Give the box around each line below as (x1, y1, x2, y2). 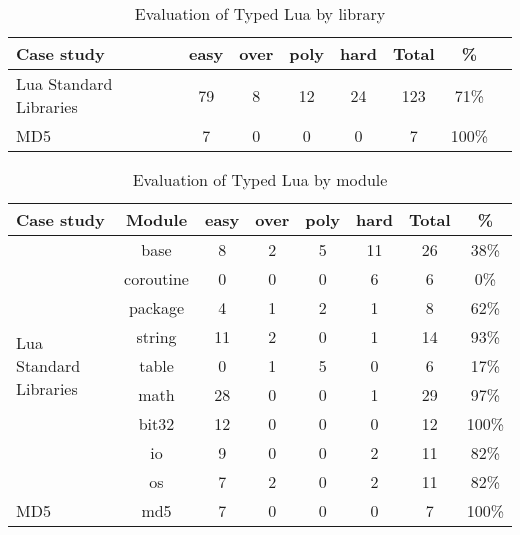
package (128, 296, 185, 319)
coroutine (124, 267, 189, 290)
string (136, 325, 177, 348)
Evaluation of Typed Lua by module (132, 168, 388, 191)
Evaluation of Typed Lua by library (134, 2, 386, 25)
